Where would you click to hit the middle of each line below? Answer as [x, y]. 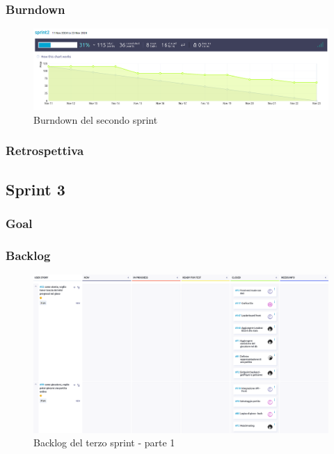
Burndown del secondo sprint [96, 119]
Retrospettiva [45, 151]
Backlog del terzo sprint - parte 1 [104, 443]
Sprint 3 [35, 189]
